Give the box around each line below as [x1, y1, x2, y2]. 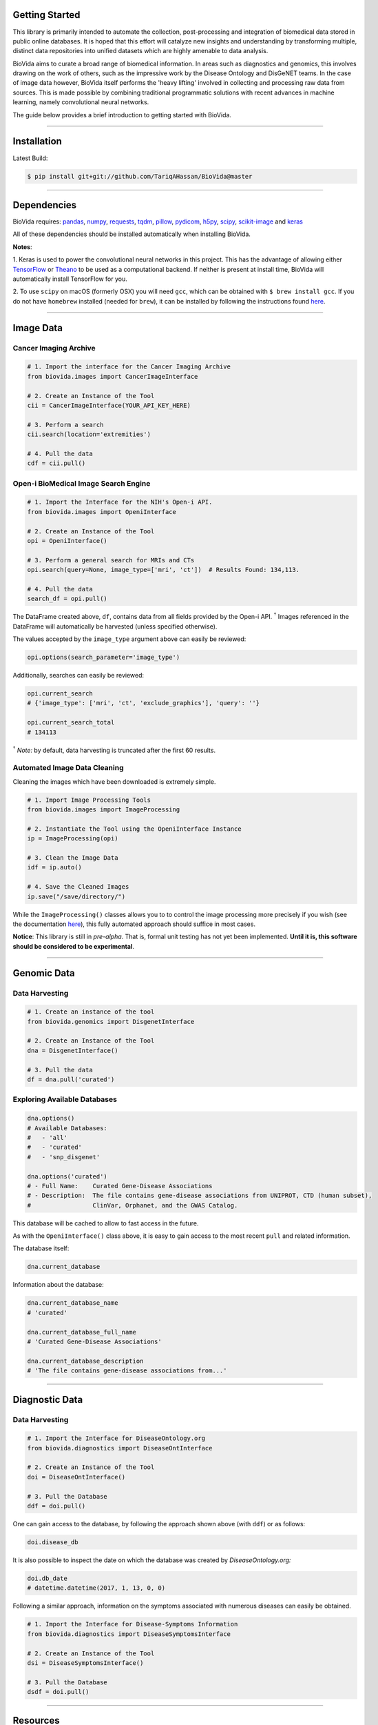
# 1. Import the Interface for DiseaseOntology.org [27, 1435, 206, 1442]
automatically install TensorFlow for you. [12, 275, 127, 283]
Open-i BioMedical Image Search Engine [12, 478, 151, 488]
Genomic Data [12, 967, 75, 979]
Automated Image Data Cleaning [12, 763, 124, 773]
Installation [12, 135, 62, 148]
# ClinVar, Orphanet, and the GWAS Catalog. [27, 1201, 238, 1209]
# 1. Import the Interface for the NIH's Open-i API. [27, 498, 213, 506]
